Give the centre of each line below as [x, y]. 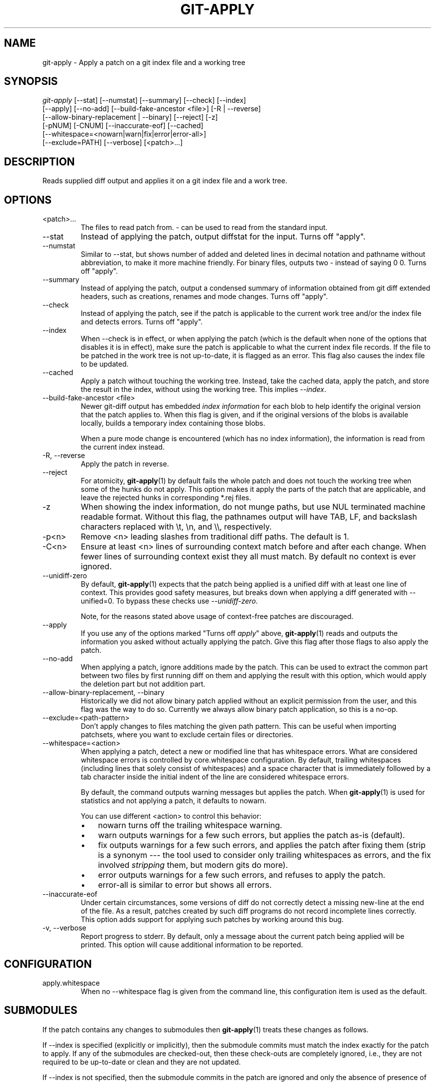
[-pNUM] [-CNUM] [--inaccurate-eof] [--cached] [123, 126]
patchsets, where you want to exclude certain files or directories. [187, 735]
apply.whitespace [71, 983]
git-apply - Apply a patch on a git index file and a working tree [144, 62]
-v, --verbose [64, 928]
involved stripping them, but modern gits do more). [193, 865]
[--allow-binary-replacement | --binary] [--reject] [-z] [130, 117]
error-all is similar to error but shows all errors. [185, 885]
